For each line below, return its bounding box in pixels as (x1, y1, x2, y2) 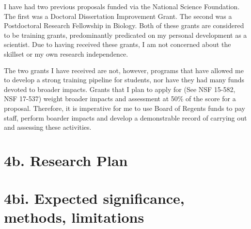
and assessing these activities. (4, 122, 92, 132)
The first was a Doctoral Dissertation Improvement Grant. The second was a (4, 11, 232, 21)
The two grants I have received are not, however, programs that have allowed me (4, 65, 244, 75)
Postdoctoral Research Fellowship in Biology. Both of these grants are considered (4, 20, 244, 31)
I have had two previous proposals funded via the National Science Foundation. (4, 1, 240, 11)
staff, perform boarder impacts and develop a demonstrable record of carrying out (4, 112, 247, 122)
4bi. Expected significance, (4, 188, 185, 208)
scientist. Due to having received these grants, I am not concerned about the (4, 39, 231, 49)
